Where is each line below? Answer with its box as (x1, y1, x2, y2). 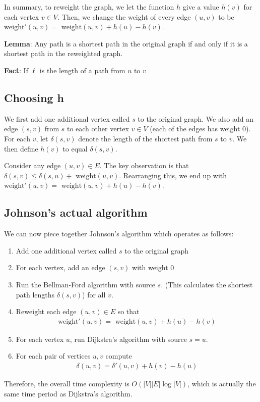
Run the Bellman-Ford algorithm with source (16, 279, 155, 289)
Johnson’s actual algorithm (4, 205, 148, 220)
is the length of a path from (39, 65, 125, 75)
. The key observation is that (99, 160, 189, 171)
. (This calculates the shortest (161, 279, 253, 289)
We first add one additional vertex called (4, 113, 130, 124)
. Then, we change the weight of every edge (57, 11, 191, 22)
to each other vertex (67, 123, 129, 134)
